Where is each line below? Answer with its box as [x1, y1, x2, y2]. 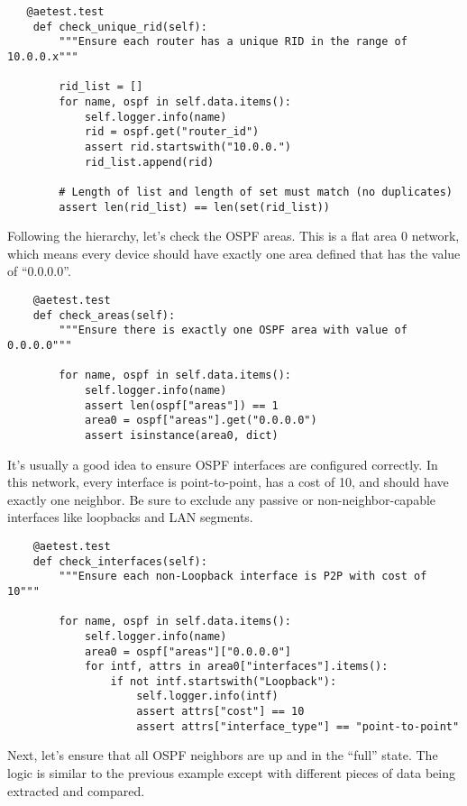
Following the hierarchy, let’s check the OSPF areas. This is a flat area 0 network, [7, 226, 460, 245]
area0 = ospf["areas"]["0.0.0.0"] [84, 645, 291, 658]
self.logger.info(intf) [136, 690, 279, 703]
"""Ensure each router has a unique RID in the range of [59, 35, 407, 49]
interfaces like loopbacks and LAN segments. [7, 508, 253, 527]
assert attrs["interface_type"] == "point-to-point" [136, 719, 460, 733]
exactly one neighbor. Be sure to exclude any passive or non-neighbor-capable [7, 490, 436, 508]
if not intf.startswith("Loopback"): [110, 674, 337, 688]
